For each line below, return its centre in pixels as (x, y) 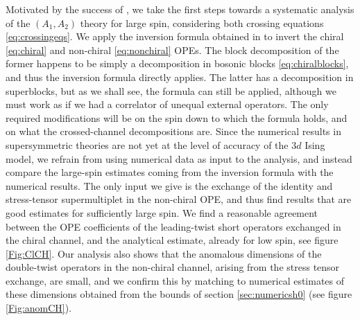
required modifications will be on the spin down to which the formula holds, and (177, 117)
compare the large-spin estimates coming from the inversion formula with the (170, 172)
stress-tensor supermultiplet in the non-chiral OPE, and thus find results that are (179, 199)
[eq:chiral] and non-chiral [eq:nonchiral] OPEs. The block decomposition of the (172, 50)
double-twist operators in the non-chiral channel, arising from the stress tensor (173, 267)
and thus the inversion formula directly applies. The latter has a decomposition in (180, 77)
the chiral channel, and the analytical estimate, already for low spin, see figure (172, 240)
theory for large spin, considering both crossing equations (202, 23)
